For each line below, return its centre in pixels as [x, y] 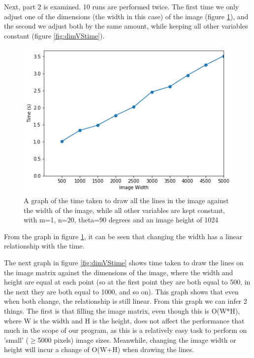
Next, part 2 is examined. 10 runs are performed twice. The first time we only [122, 6]
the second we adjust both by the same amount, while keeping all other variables [126, 26]
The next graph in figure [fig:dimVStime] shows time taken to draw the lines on [124, 262]
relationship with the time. [44, 246]
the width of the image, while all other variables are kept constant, [124, 210]
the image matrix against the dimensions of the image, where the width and [119, 272]
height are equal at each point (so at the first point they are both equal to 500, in [127, 282]
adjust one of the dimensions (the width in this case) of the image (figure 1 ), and [126, 16]
